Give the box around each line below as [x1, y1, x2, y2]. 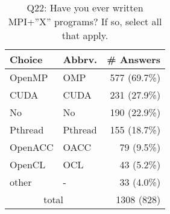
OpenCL [10, 157, 46, 171]
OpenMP [10, 70, 48, 84]
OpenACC [10, 140, 54, 154]
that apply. [61, 28, 109, 42]
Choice [10, 52, 43, 66]
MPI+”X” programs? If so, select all [8, 14, 162, 28]
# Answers [107, 52, 161, 66]
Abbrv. [63, 52, 98, 66]
